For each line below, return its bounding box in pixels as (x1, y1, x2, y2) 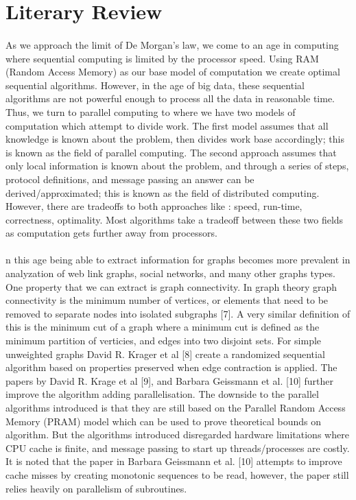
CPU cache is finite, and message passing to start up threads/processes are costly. (5, 440, 350, 455)
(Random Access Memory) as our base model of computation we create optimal (5, 64, 340, 79)
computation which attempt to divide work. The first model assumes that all (5, 118, 329, 132)
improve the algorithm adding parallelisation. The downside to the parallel (5, 387, 319, 401)
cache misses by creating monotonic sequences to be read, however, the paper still (5, 467, 349, 481)
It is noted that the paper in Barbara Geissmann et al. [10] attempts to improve (5, 454, 342, 468)
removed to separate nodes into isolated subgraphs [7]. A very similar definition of (5, 306, 351, 320)
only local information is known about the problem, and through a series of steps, (5, 158, 349, 173)
